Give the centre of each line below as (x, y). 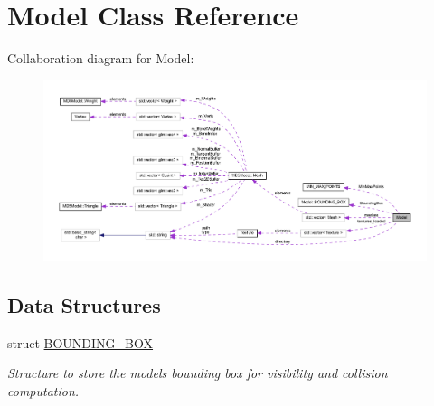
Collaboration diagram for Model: (101, 58)
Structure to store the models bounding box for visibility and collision (198, 373)
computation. (43, 390)
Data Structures (84, 304)
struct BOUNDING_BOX (80, 342)
